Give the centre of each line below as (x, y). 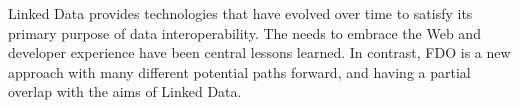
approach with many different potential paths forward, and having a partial (239, 71)
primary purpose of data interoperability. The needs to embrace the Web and (244, 32)
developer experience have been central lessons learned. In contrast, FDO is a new (259, 52)
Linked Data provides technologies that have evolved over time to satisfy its (240, 13)
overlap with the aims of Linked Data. (125, 91)
